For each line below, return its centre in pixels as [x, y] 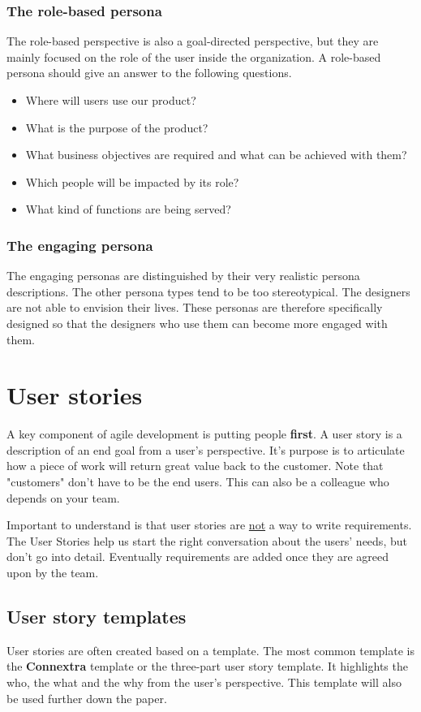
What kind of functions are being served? [128, 209]
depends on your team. [63, 497]
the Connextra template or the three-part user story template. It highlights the [207, 666]
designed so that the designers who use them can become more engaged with [197, 323]
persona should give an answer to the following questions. [149, 73]
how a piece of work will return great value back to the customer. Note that [195, 466]
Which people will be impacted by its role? [132, 181]
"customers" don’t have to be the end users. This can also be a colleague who [198, 482]
